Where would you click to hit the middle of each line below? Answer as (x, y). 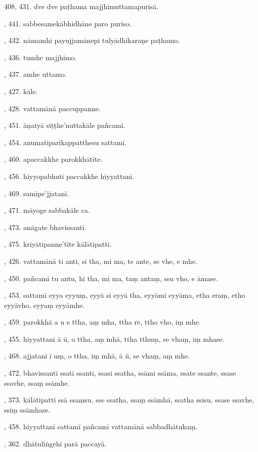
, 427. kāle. (21, 91)
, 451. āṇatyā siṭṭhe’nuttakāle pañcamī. (65, 125)
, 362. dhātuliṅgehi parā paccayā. (55, 444)
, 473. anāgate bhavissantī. (45, 227)
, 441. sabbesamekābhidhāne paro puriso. (68, 23)
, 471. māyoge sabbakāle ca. (47, 210)
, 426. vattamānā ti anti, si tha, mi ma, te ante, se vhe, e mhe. (101, 261)
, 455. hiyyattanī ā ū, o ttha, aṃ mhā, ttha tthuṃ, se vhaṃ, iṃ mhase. (114, 338)
